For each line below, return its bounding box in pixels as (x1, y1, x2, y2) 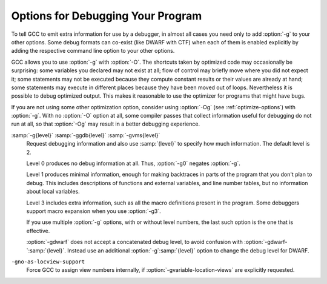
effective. (26, 227, 50, 234)
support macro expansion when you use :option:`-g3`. (26, 207, 161, 215)
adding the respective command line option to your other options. (11, 47, 175, 55)
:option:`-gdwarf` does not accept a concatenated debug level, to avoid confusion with (26, 238, 243, 246)
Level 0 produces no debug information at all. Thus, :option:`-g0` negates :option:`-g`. (26, 160, 240, 167)
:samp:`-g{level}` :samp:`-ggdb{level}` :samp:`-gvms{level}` (11, 131, 160, 139)
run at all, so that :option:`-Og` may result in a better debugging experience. (11, 120, 200, 127)
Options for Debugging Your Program (11, 9, 202, 22)
